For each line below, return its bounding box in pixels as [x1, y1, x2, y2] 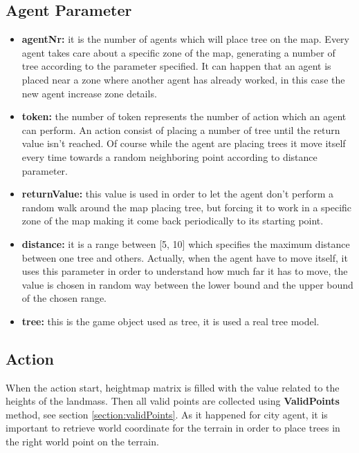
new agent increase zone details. [21, 86, 157, 100]
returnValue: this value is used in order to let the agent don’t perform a [21, 186, 333, 201]
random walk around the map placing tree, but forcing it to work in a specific [21, 200, 352, 214]
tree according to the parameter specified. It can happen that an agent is [21, 59, 331, 73]
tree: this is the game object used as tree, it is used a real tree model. [21, 314, 320, 328]
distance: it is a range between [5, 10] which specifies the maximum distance [21, 236, 350, 251]
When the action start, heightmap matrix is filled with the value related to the [6, 380, 340, 394]
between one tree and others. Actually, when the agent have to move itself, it [21, 250, 348, 264]
